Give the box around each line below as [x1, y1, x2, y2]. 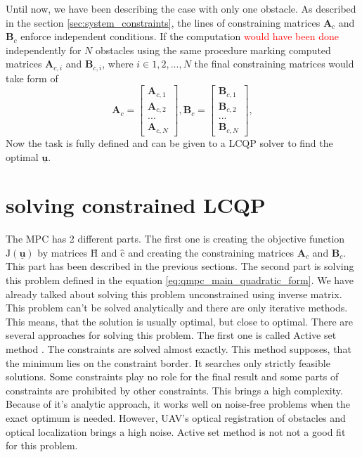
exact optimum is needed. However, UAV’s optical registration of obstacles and [6, 410, 346, 425]
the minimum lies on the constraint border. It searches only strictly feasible [6, 355, 330, 370]
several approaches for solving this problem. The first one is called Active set [6, 328, 337, 342]
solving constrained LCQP [6, 191, 266, 219]
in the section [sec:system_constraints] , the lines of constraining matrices [6, 15, 321, 30]
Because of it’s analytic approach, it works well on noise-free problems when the [6, 397, 350, 411]
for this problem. [6, 438, 78, 453]
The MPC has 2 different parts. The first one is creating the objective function [6, 231, 345, 246]
